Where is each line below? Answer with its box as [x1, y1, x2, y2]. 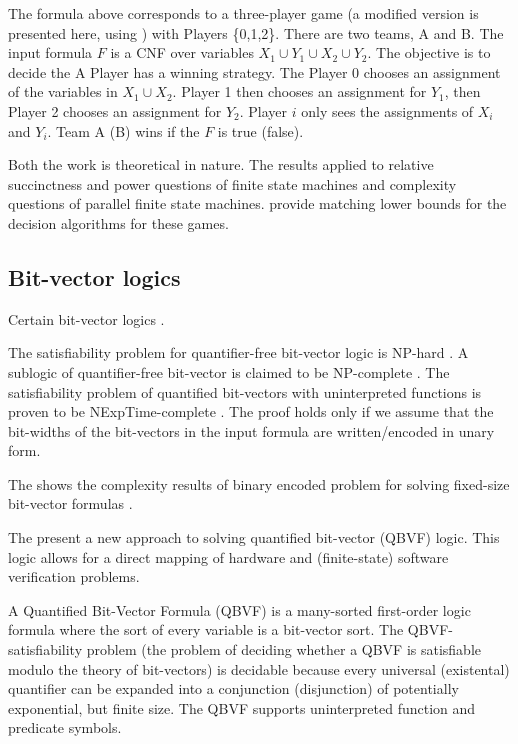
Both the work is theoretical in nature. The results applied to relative [8, 154, 434, 175]
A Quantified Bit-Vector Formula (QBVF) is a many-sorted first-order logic [8, 599, 471, 620]
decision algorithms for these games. [8, 212, 229, 233]
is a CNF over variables [110, 42, 254, 63]
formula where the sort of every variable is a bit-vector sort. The [8, 619, 404, 640]
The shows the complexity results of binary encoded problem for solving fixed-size [8, 473, 510, 494]
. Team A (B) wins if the [47, 120, 200, 141]
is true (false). [217, 120, 304, 141]
